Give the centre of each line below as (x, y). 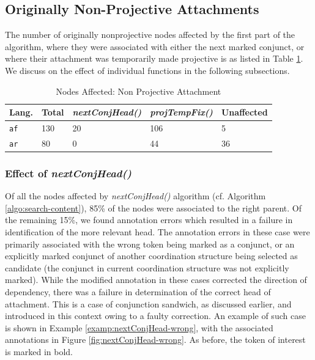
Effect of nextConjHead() (69, 173)
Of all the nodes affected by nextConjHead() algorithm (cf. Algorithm (135, 196)
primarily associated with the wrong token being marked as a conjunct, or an (150, 244)
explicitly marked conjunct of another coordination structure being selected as (151, 256)
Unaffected (244, 112)
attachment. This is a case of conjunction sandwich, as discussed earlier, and (148, 303)
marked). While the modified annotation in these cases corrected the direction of (156, 280)
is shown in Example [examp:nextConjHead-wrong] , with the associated (139, 327)
